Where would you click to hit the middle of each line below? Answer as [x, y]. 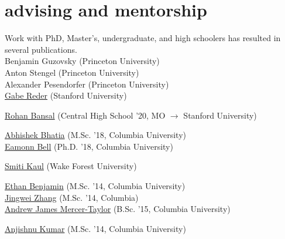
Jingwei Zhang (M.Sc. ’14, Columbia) [72, 197]
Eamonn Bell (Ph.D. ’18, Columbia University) [89, 146]
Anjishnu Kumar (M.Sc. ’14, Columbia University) [95, 228]
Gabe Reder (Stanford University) [66, 95]
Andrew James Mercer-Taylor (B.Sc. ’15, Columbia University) [118, 209]
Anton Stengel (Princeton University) [72, 72]
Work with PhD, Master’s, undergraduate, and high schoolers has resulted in [143, 38]
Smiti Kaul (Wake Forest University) [71, 166]
